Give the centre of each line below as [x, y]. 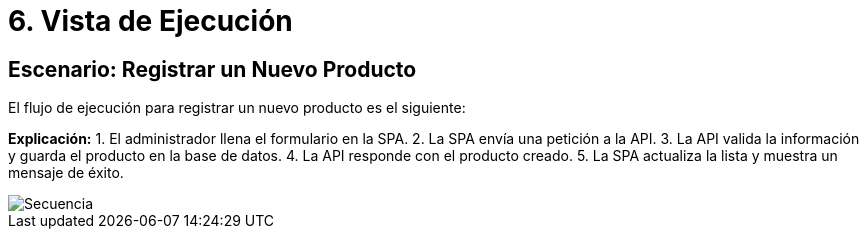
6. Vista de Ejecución [150, 21]
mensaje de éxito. [66, 173]
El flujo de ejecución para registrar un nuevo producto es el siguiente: [237, 108]
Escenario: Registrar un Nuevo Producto [212, 69]
